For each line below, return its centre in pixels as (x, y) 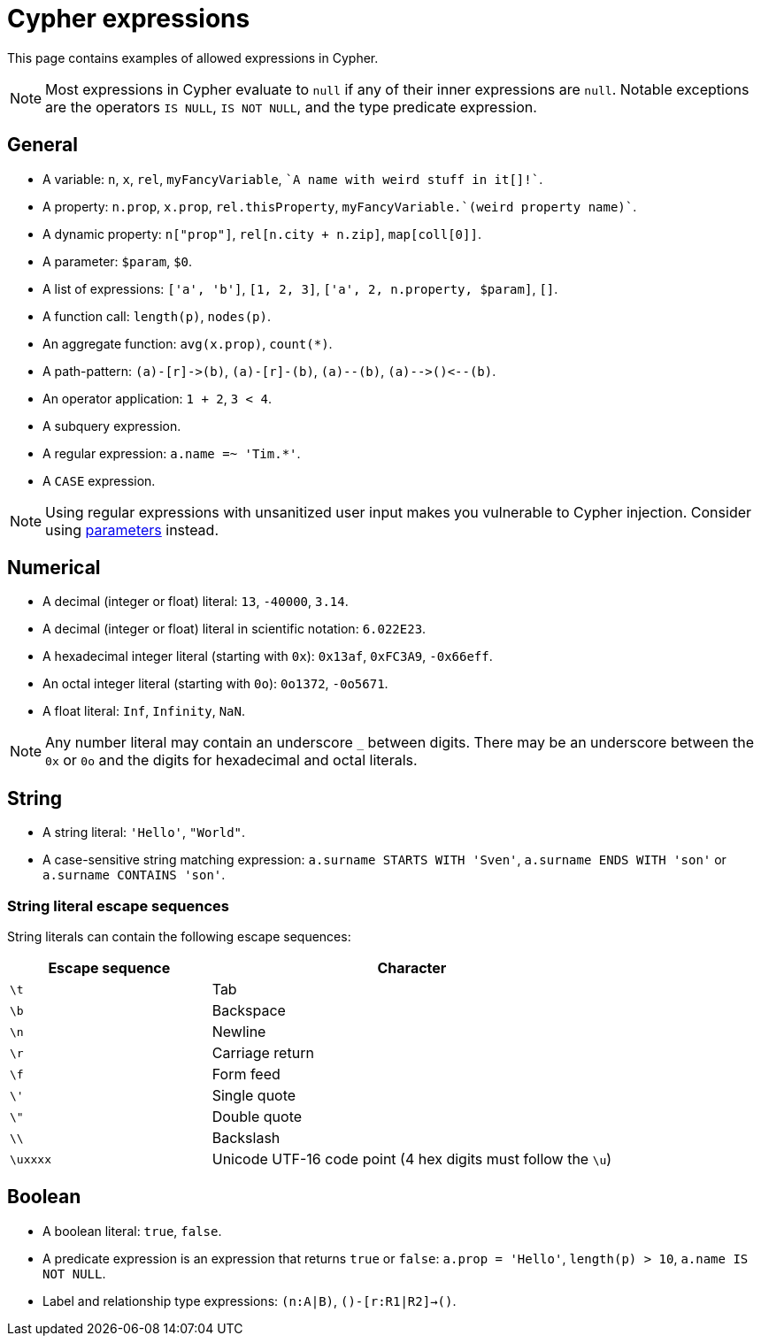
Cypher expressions (129, 19)
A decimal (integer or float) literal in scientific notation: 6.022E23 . (234, 629)
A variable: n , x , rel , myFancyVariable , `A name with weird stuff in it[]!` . (293, 179)
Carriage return (263, 1053)
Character (412, 968)
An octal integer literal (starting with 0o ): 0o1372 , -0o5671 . (215, 684)
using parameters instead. (132, 530)
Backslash (246, 1138)
